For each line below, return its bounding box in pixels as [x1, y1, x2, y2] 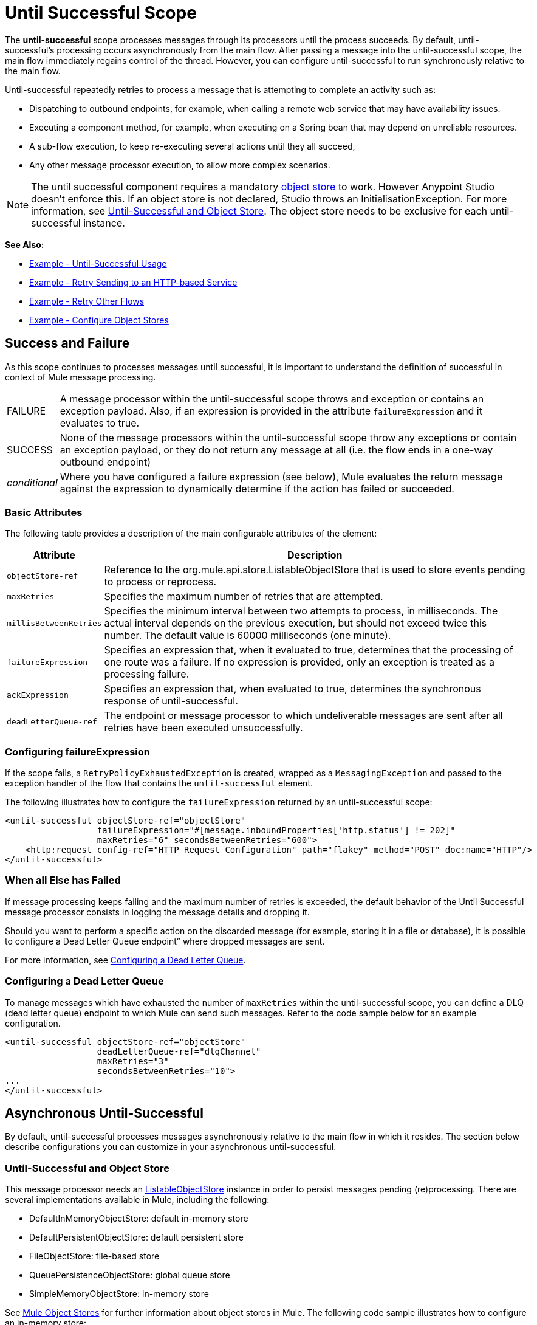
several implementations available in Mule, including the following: [5, 1194, 270, 1205]
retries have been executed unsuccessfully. [104, 721, 303, 734]
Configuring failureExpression [5, 745, 150, 758]
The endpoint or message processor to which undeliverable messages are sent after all [104, 709, 503, 722]
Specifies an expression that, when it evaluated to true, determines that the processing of [104, 644, 513, 656]
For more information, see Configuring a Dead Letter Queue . [5, 954, 246, 965]
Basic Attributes [5, 506, 83, 518]
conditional [7, 476, 58, 489]
